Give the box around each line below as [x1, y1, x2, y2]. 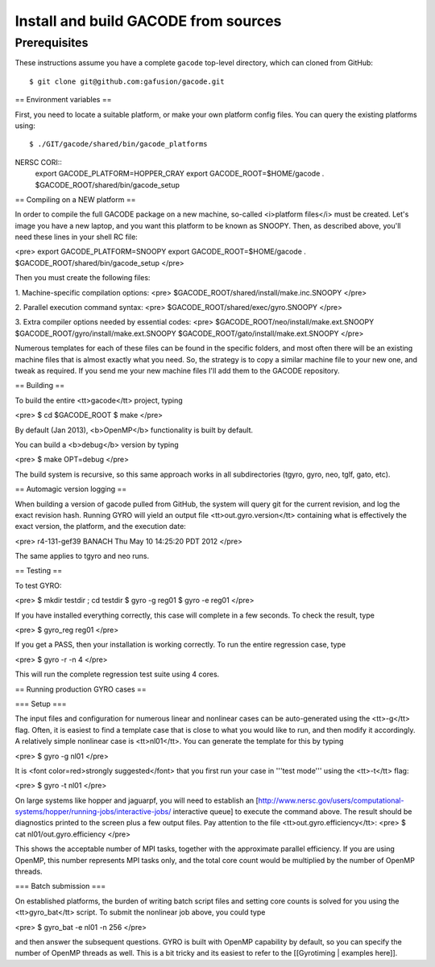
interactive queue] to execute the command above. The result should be [172, 807, 412, 816]
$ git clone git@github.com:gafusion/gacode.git [29, 76, 225, 86]
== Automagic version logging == [14, 484, 127, 494]
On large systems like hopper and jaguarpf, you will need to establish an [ [14, 796, 259, 805]
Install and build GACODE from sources [14, 12, 282, 30]
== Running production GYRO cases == [14, 684, 147, 694]
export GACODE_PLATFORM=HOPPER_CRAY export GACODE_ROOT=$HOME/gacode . [35, 169, 325, 179]
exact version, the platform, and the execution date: [14, 522, 187, 531]
